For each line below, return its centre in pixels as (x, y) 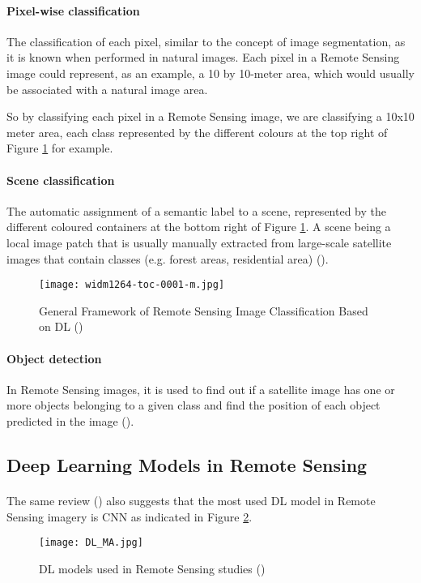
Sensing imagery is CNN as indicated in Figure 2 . (130, 516)
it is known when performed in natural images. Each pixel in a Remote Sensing (203, 57)
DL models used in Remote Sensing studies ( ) (152, 568)
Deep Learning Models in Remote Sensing (187, 464)
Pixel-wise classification (73, 10)
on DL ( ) (61, 326)
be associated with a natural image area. (107, 89)
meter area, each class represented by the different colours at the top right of (197, 132)
